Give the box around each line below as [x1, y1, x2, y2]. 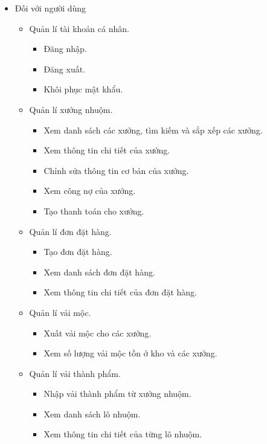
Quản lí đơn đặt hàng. [29, 225, 112, 237]
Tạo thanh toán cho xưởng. [43, 204, 144, 217]
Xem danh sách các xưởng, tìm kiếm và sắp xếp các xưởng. [43, 123, 263, 136]
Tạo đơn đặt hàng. [43, 245, 112, 258]
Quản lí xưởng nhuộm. [29, 103, 113, 115]
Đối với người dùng [14, 2, 86, 14]
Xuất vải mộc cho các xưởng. [43, 326, 152, 339]
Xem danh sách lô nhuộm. [43, 407, 141, 420]
